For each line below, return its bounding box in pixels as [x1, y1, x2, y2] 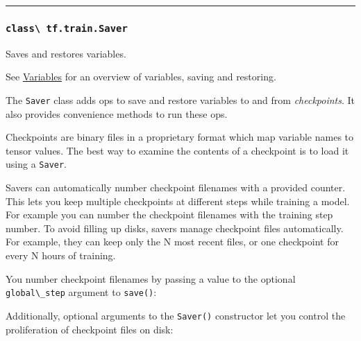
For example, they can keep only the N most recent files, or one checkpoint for [6, 234, 339, 249]
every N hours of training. [6, 248, 116, 263]
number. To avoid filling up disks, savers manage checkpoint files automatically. [6, 220, 344, 235]
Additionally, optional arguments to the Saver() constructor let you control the [6, 308, 346, 322]
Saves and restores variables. [6, 46, 126, 60]
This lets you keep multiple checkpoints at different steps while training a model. [6, 193, 350, 208]
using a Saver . [6, 157, 67, 171]
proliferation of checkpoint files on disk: [6, 322, 174, 336]
